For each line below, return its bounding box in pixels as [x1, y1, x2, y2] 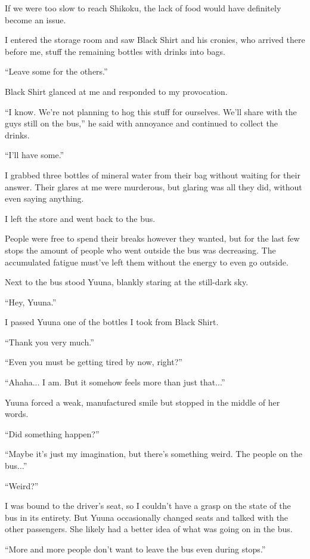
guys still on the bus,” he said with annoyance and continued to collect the [5, 117, 278, 129]
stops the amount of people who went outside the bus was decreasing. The [5, 243, 276, 256]
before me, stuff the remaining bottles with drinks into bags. [5, 45, 225, 57]
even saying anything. [5, 192, 84, 205]
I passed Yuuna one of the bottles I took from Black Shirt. [5, 316, 219, 328]
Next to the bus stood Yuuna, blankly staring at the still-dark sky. [5, 276, 249, 288]
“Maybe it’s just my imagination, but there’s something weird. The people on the [5, 447, 302, 460]
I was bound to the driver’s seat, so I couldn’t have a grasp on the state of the [5, 499, 291, 512]
